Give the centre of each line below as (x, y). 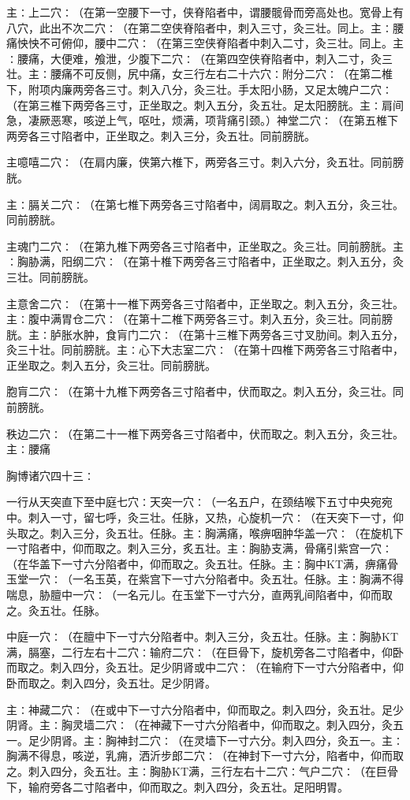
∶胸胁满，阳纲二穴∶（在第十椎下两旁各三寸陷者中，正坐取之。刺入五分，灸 (205, 261)
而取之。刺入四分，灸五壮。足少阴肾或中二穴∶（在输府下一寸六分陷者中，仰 (205, 667)
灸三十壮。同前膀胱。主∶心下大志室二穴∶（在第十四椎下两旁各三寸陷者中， (205, 350)
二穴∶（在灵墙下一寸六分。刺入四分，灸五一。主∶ (271, 740)
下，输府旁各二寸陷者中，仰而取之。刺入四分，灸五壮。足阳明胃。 (177, 786)
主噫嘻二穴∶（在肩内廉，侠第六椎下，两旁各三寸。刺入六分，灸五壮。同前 (199, 162)
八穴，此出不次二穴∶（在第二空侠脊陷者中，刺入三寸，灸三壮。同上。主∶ (199, 27)
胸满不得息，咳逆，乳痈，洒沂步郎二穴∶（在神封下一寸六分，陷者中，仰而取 (205, 755)
